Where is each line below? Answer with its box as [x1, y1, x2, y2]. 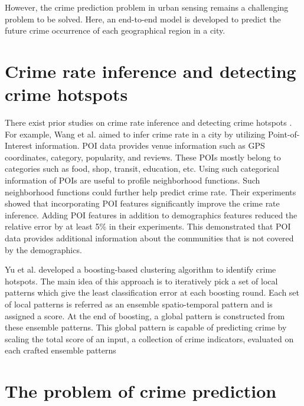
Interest [5, 139, 32, 152]
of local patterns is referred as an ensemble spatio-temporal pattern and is [5, 298, 273, 310]
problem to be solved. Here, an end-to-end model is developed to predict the [5, 12, 281, 25]
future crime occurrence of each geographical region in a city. [5, 24, 225, 37]
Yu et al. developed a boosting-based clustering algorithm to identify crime [5, 263, 276, 276]
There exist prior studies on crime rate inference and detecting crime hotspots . [5, 116, 292, 129]
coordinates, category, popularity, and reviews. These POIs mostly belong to [5, 150, 281, 163]
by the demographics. [5, 243, 82, 256]
